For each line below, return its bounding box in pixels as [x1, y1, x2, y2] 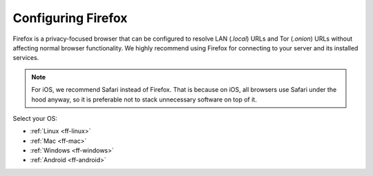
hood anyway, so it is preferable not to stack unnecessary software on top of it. [31, 95, 257, 104]
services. [12, 54, 39, 62]
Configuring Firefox [12, 10, 128, 26]
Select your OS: [12, 114, 58, 122]
